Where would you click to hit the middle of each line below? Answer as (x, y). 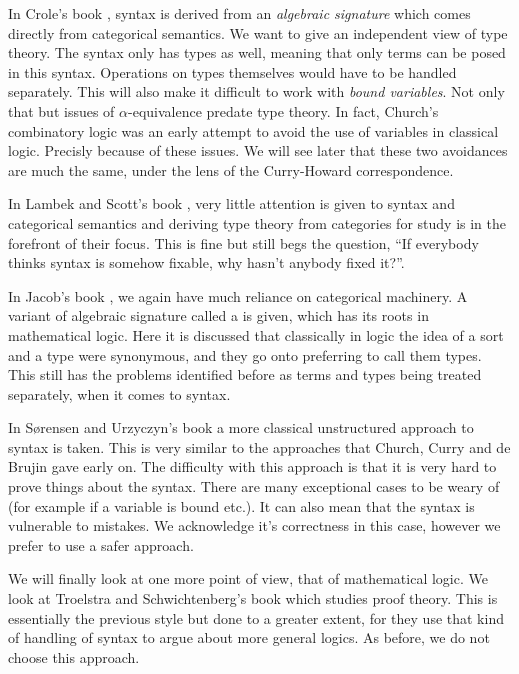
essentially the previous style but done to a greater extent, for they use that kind (256, 617)
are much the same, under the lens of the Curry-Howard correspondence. (231, 169)
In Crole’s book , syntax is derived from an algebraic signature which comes (239, 13)
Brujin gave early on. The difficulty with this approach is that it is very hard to (252, 466)
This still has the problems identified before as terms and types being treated (245, 374)
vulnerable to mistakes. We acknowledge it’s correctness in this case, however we (254, 525)
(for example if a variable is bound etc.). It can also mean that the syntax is (241, 505)
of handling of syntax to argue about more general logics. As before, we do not (249, 637)
